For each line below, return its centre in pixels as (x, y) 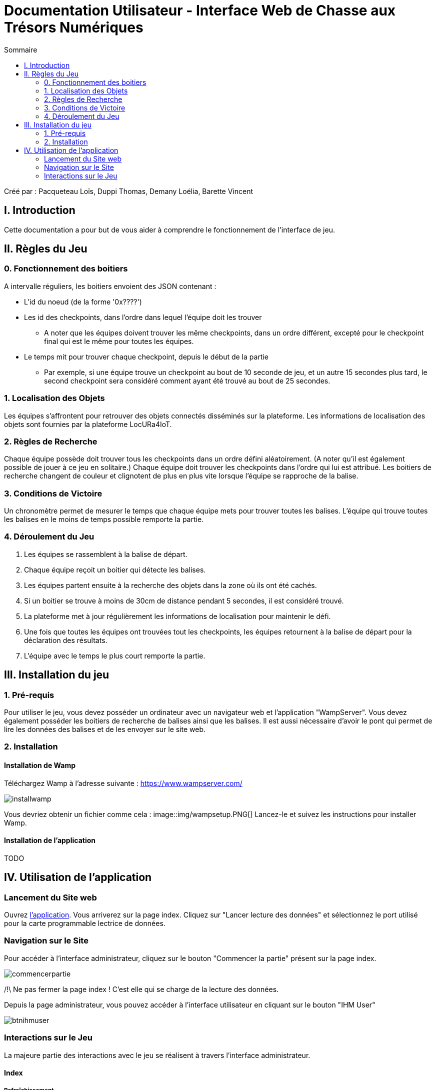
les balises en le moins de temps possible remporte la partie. (104, 519)
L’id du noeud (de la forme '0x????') (83, 301)
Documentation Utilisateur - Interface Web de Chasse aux (200, 10)
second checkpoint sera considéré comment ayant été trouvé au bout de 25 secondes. (187, 380)
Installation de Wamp (40, 765)
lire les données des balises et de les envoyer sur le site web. (105, 729)
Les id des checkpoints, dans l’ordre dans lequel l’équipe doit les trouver (143, 317)
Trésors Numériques (74, 27)
